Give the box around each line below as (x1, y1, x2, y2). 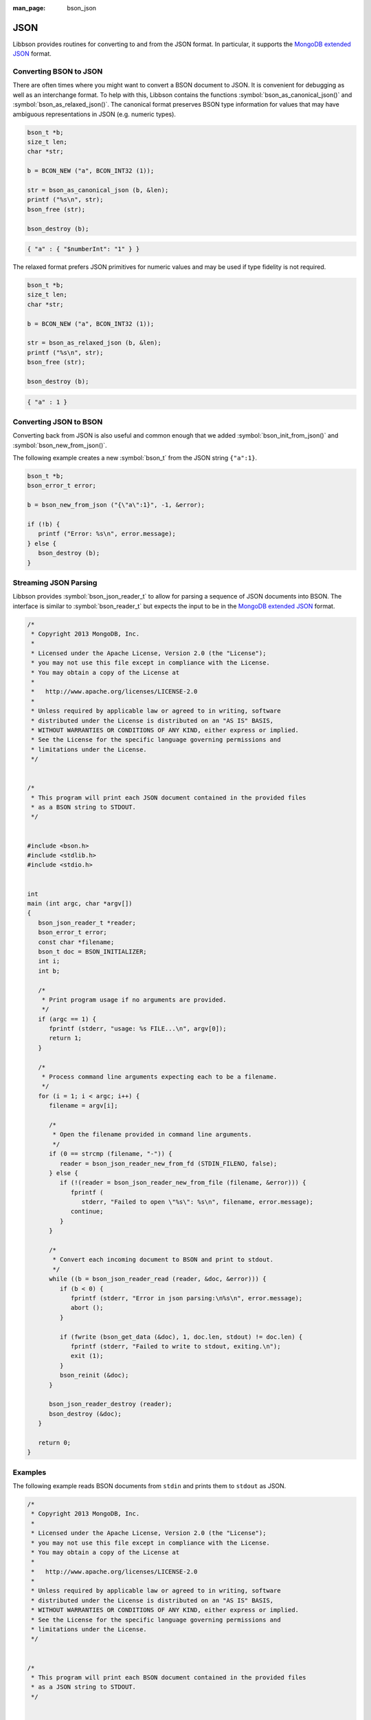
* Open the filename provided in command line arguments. (52, 1130, 252, 1139)
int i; (38, 957, 60, 965)
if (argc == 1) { (38, 1015, 96, 1023)
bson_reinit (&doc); (59, 1371, 129, 1379)
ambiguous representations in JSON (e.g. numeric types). (12, 110, 177, 118)
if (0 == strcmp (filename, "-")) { (49, 1150, 172, 1158)
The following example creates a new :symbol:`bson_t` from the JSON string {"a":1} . (12, 454, 258, 462)
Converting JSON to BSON (12, 417, 103, 427)
